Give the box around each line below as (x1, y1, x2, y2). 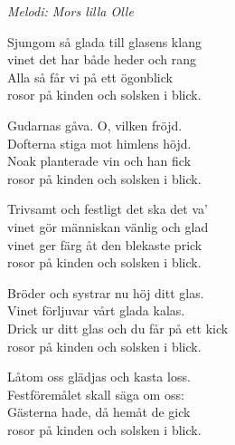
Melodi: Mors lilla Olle (7, 2, 134, 20)
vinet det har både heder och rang (7, 50, 196, 69)
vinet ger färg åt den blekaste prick (7, 235, 202, 254)
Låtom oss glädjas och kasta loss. (7, 367, 191, 386)
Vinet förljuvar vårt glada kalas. (7, 301, 185, 320)
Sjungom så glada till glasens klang (7, 32, 202, 51)
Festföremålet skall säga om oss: (7, 384, 184, 403)
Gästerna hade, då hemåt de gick (7, 402, 191, 421)
